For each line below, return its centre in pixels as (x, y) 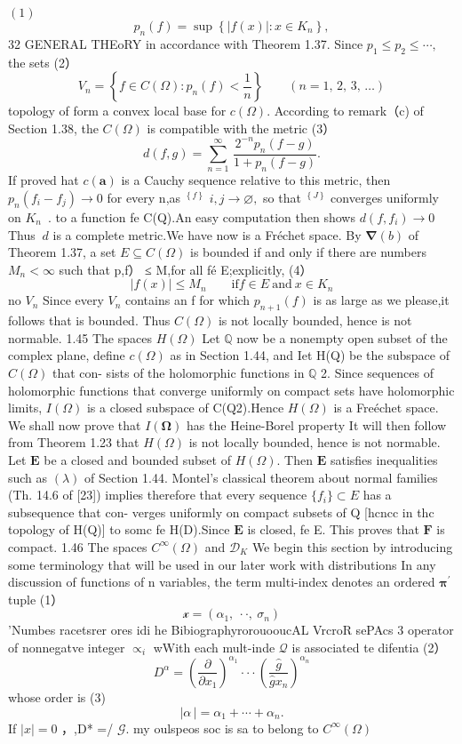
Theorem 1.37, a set (62, 252)
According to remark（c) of (349, 111)
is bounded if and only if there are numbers (308, 252)
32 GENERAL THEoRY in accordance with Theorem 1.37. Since (186, 43)
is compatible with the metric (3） (241, 128)
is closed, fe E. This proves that (333, 529)
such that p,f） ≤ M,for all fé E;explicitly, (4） (186, 269)
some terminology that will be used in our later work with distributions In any (222, 564)
